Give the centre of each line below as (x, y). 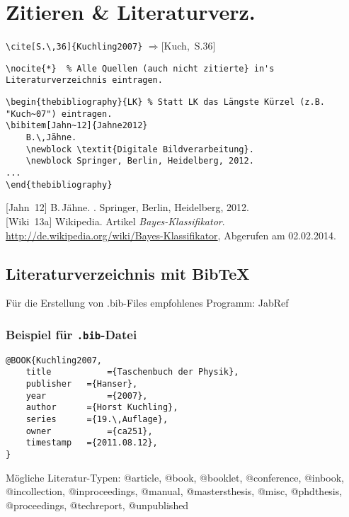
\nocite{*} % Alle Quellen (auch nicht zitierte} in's (140, 68)
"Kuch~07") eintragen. (59, 114)
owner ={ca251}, (89, 431)
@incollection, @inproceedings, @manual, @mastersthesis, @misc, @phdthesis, (174, 491)
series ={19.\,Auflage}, (97, 419)
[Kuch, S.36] (188, 46)
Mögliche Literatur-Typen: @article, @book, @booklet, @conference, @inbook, (175, 477)
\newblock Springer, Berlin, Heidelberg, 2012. (140, 161)
